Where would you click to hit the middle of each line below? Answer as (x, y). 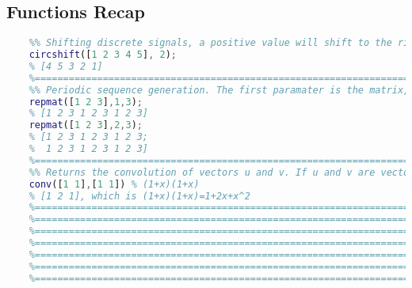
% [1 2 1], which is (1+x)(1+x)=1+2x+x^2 (139, 196)
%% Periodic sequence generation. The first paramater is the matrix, (219, 90)
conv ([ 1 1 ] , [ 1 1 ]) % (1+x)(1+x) (114, 184)
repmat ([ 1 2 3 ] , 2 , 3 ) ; (86, 125)
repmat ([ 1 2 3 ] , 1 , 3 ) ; (86, 102)
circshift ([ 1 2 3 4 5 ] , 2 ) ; (103, 55)
